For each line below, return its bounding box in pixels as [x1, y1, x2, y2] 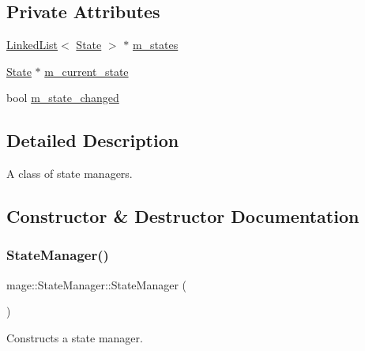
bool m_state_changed [6, 89, 119, 106]
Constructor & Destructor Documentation [6, 204, 359, 228]
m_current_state [44, 62, 129, 79]
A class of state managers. [6, 165, 133, 182]
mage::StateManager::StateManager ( [6, 276, 186, 292]
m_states [132, 36, 179, 53]
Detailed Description [6, 128, 179, 153]
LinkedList [6, 36, 58, 53]
